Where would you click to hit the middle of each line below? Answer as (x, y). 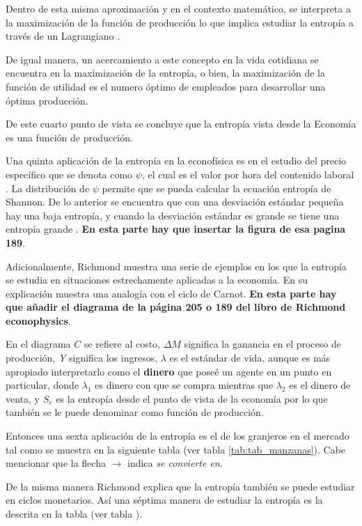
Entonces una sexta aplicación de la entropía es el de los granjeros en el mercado (178, 436)
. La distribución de (48, 188)
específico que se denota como (69, 174)
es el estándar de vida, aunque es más (250, 358)
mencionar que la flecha (56, 463)
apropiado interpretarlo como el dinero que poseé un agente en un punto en (169, 371)
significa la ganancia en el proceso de (262, 344)
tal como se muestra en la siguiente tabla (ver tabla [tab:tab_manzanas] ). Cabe (176, 449)
